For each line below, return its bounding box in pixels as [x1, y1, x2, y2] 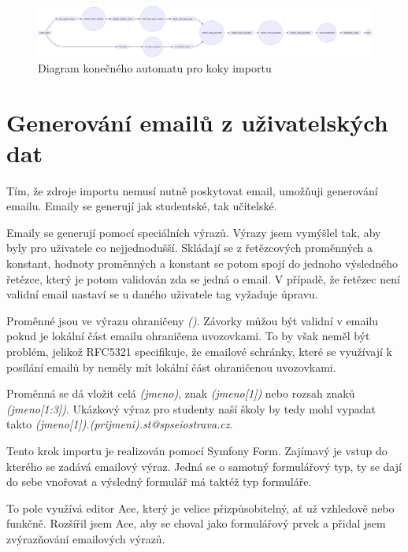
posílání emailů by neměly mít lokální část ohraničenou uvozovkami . [6, 358, 336, 375]
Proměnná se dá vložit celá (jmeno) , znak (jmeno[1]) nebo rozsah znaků [6, 385, 355, 402]
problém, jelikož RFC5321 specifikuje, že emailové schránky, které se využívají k [6, 343, 392, 360]
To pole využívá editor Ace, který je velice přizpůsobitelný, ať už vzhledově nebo [6, 499, 395, 516]
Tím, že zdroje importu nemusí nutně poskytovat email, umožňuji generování [6, 182, 378, 198]
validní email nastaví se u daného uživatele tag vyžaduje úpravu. [6, 286, 318, 302]
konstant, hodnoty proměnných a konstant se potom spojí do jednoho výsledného [6, 255, 399, 272]
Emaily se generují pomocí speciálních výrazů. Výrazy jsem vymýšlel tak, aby [6, 224, 381, 240]
